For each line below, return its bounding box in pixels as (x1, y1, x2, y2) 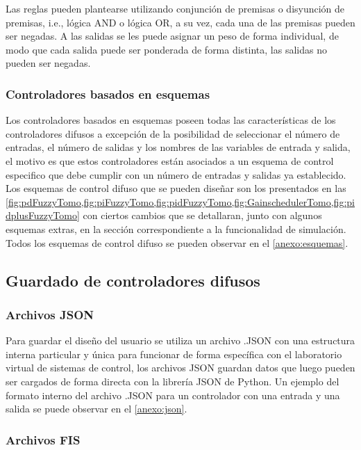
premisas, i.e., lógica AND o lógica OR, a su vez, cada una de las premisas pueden (6, 15, 355, 29)
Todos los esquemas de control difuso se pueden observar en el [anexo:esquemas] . (6, 235, 349, 250)
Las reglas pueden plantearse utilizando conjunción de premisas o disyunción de (6, 1, 345, 15)
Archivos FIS (6, 431, 81, 448)
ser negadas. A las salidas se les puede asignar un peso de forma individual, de (6, 29, 339, 43)
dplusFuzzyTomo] (6, 208, 80, 223)
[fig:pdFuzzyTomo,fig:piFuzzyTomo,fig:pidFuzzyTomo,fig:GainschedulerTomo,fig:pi (6, 194, 355, 209)
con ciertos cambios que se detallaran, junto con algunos (83, 208, 322, 223)
